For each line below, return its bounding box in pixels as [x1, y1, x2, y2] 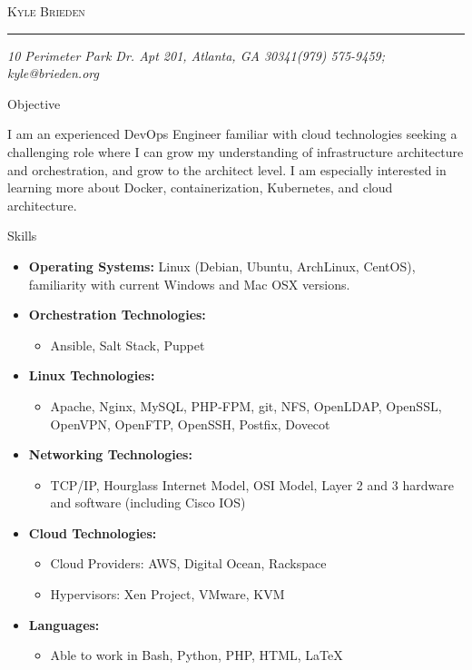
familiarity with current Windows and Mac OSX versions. [28, 274, 350, 293]
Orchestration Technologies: [28, 305, 206, 324]
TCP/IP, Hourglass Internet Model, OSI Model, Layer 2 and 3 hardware [50, 475, 454, 494]
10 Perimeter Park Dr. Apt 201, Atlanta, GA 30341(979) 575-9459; [7, 45, 385, 64]
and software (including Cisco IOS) [50, 493, 246, 512]
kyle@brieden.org [7, 64, 99, 83]
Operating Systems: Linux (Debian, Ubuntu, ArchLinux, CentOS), [28, 256, 416, 275]
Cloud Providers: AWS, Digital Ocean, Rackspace [50, 554, 327, 573]
